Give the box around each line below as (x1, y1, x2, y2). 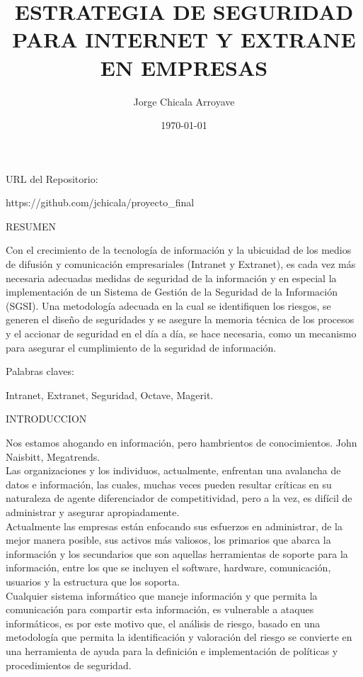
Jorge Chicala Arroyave (133, 94, 235, 108)
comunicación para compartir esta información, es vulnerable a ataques (6, 602, 314, 617)
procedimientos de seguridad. (6, 657, 132, 672)
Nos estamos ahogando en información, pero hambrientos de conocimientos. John (6, 435, 357, 449)
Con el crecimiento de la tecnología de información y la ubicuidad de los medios (6, 242, 352, 257)
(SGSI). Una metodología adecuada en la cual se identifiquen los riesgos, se (6, 298, 331, 313)
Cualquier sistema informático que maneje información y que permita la (6, 588, 318, 603)
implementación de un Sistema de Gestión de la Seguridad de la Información (6, 284, 338, 299)
